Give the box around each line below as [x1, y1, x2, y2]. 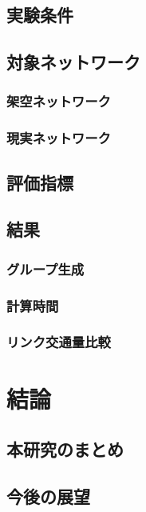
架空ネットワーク [6, 91, 111, 111]
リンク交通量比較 [6, 332, 111, 352]
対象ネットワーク [6, 50, 140, 74]
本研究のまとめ [6, 437, 124, 462]
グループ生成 [6, 258, 85, 278]
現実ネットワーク [6, 128, 111, 148]
